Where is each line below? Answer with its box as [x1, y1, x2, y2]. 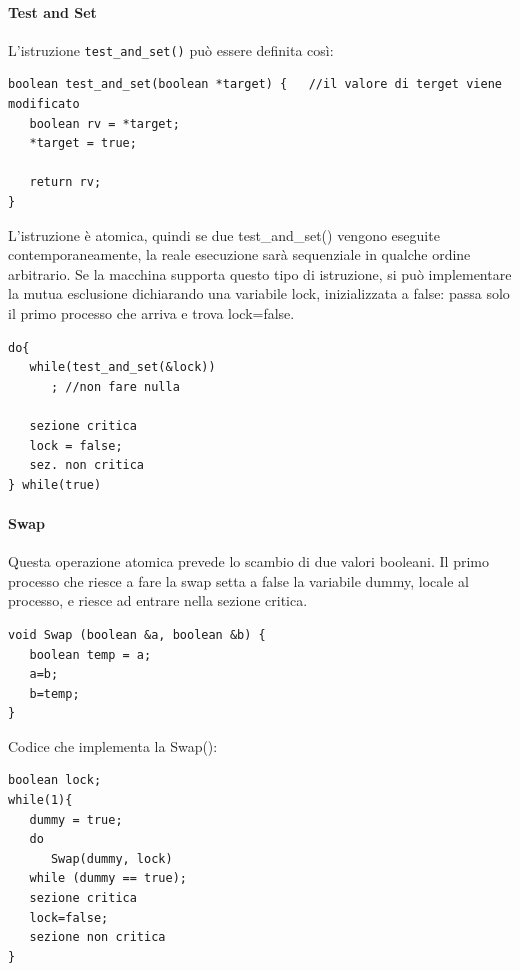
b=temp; [29, 686, 80, 701]
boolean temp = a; [29, 647, 152, 662]
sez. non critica [29, 458, 145, 473]
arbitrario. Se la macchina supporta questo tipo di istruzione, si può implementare [8, 263, 512, 284]
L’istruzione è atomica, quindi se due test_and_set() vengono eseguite [8, 224, 440, 245]
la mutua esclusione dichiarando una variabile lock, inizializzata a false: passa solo [8, 283, 510, 304]
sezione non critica [29, 930, 166, 945]
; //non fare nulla [50, 379, 180, 394]
